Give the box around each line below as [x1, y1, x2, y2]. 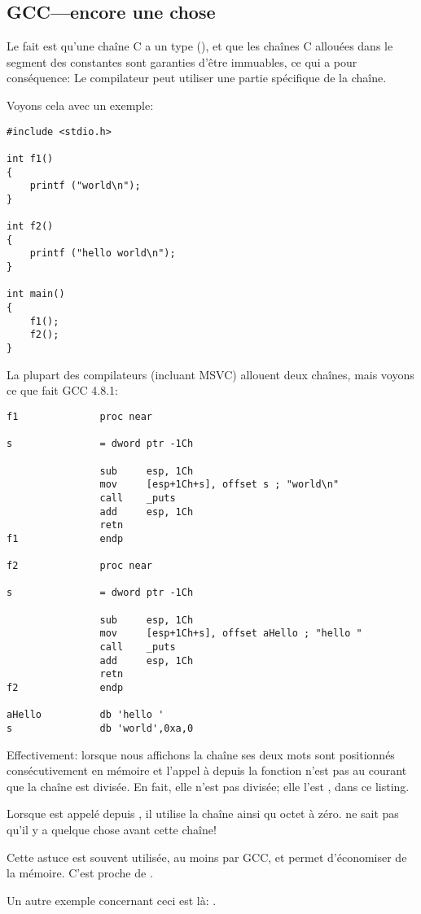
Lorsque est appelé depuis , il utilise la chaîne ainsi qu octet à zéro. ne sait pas [7, 805, 399, 822]
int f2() [7, 221, 54, 233]
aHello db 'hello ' [7, 709, 164, 721]
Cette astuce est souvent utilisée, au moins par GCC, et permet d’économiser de [7, 848, 407, 865]
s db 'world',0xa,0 [7, 723, 194, 735]
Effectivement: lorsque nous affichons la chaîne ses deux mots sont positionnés [7, 746, 395, 763]
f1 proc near [7, 410, 152, 422]
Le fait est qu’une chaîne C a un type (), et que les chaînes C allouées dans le [7, 37, 393, 55]
